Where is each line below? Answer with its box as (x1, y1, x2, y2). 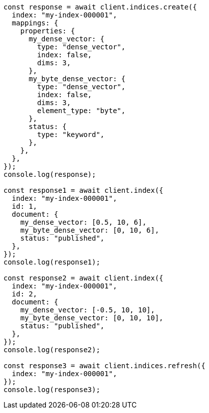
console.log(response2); (3, 346, 100, 354)
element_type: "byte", (37, 107, 126, 115)
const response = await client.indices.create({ (3, 3, 197, 11)
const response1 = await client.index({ (3, 186, 164, 194)
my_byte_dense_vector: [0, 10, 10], (20, 314, 164, 322)
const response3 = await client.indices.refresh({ (3, 362, 206, 370)
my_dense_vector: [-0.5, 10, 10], (20, 306, 155, 314)
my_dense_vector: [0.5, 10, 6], (20, 218, 147, 226)
